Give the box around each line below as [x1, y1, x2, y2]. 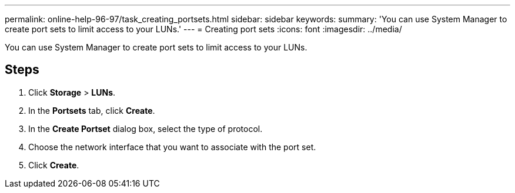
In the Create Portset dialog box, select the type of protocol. [28, 123, 263, 134]
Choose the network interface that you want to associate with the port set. [28, 141, 316, 152]
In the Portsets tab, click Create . [28, 105, 155, 116]
